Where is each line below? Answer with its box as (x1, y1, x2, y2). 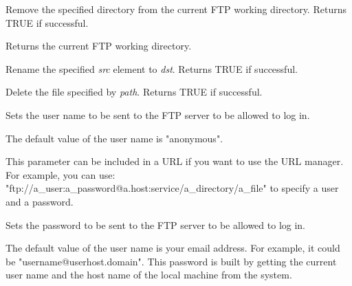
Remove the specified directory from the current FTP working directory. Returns (5, 2, 346, 16)
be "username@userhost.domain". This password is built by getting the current (5, 254, 337, 268)
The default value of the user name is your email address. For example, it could (5, 241, 340, 255)
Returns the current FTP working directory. (5, 38, 192, 53)
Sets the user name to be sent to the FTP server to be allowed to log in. (5, 107, 310, 122)
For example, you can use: (5, 167, 115, 181)
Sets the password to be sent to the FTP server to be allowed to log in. (5, 217, 306, 232)
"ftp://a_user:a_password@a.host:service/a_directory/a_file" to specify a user (5, 181, 339, 195)
